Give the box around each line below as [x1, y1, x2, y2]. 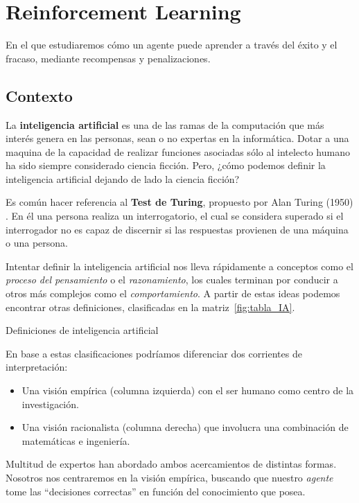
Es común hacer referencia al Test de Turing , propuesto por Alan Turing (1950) [6, 195, 353, 209]
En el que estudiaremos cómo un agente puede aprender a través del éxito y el [6, 37, 338, 52]
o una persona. [6, 236, 68, 250]
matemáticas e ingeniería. [21, 433, 130, 448]
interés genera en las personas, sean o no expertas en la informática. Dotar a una [6, 131, 349, 145]
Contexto [6, 85, 73, 106]
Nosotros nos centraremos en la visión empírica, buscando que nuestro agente [6, 470, 333, 484]
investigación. [21, 396, 79, 411]
